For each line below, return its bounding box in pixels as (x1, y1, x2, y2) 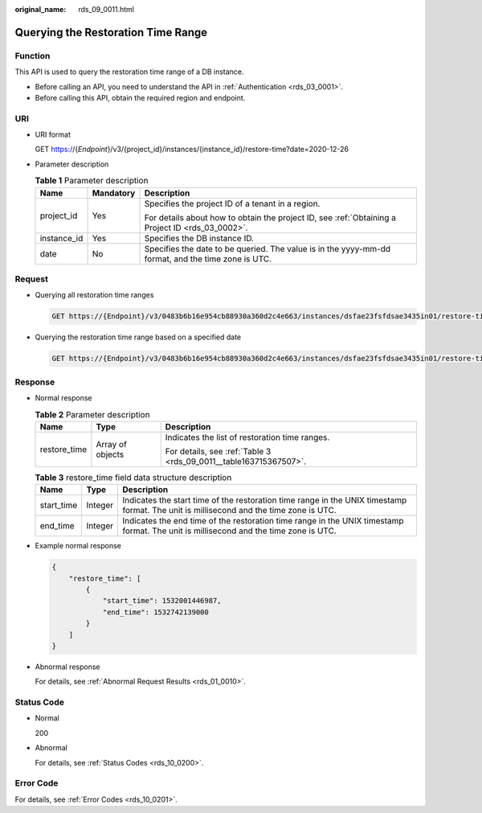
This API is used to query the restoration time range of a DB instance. (14, 67, 244, 76)
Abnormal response (35, 662, 100, 671)
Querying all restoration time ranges (35, 290, 154, 300)
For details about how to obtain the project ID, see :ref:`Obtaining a (144, 211, 397, 223)
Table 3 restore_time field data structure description (35, 472, 232, 483)
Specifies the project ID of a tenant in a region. (144, 198, 321, 209)
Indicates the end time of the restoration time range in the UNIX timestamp (122, 515, 405, 527)
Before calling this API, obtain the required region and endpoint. (35, 92, 246, 102)
